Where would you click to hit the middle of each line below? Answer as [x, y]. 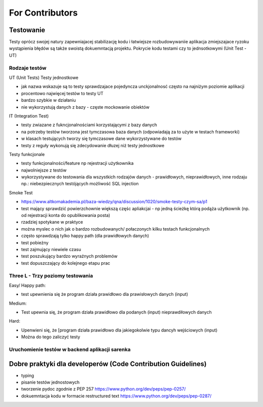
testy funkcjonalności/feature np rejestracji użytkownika [77, 163]
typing [28, 375]
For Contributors [43, 13]
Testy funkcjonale [27, 154]
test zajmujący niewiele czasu [51, 249]
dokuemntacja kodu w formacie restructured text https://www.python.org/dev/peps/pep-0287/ [116, 396]
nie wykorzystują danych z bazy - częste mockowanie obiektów [85, 107]
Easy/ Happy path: [28, 285]
